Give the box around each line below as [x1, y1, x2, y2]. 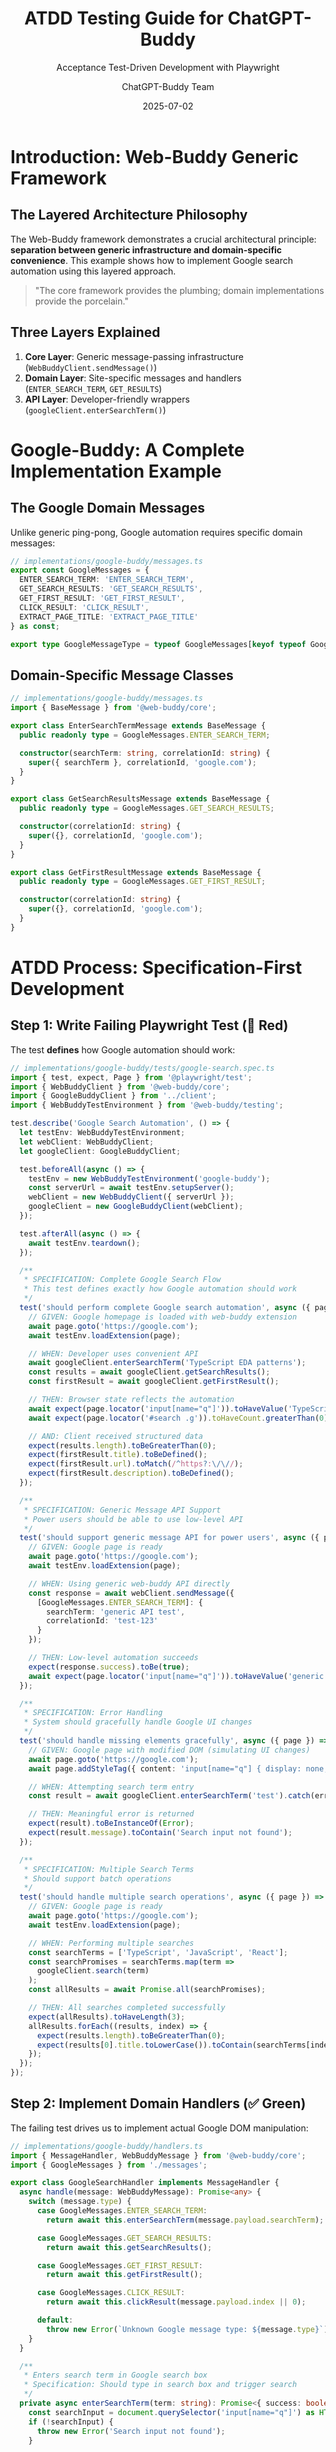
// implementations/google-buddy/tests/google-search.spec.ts [10, 1063, 275, 1073]
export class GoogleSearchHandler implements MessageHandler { [10, 2178, 280, 2188]
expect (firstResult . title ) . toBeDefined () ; [28, 1450, 208, 1460]
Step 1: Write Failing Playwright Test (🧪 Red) [10, 1017, 289, 1034]
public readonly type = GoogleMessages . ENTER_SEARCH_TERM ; [19, 730, 271, 740]
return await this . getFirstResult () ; [46, 2270, 203, 2280]
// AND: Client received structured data [28, 1431, 203, 1441]
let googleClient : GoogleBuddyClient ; [19, 1146, 182, 1156]
